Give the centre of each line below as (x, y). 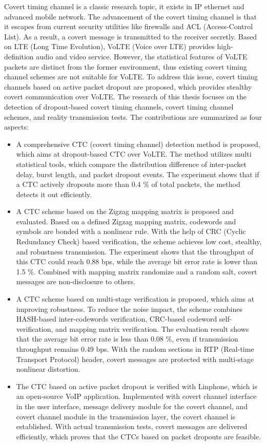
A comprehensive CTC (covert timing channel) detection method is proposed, (138, 144)
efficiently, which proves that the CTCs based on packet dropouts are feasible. (139, 436)
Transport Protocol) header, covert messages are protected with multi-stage (135, 359)
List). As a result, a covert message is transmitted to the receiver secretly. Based (131, 36)
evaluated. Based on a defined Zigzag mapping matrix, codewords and (126, 221)
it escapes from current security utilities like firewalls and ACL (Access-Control (129, 26)
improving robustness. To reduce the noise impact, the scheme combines (129, 309)
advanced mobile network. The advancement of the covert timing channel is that (130, 16)
